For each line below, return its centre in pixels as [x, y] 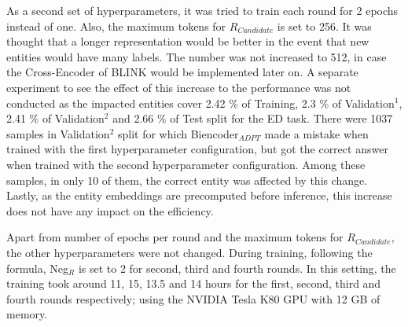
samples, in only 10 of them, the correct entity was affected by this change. [187, 180]
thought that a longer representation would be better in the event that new [188, 41]
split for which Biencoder [178, 133]
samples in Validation [58, 133]
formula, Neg [37, 268]
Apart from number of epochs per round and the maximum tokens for [175, 237]
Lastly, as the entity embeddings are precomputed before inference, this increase [199, 195]
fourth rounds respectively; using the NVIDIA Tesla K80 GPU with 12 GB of [193, 298]
